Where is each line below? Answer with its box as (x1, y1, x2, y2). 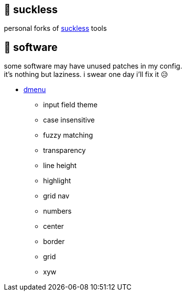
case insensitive (43, 116, 95, 124)
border (43, 237, 65, 246)
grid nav (43, 192, 70, 200)
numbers (43, 207, 72, 216)
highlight (43, 176, 71, 185)
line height (43, 161, 77, 170)
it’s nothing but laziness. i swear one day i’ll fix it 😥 (4, 70, 168, 79)
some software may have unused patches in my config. (4, 62, 183, 71)
